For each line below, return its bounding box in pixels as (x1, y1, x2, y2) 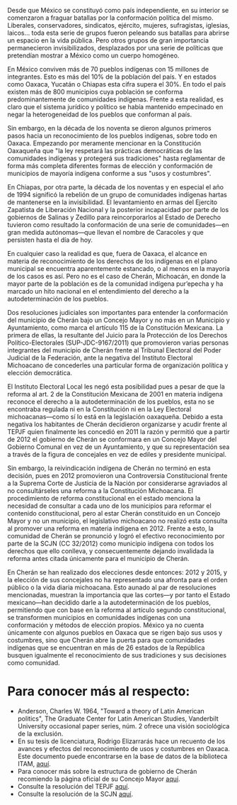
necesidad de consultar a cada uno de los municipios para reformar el (7, 501, 212, 510)
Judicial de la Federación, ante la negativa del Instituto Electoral (7, 354, 193, 362)
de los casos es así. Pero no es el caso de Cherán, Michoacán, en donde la (7, 272, 226, 280)
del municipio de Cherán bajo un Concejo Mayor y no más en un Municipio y (7, 316, 230, 324)
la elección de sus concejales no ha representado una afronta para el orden (7, 576, 228, 584)
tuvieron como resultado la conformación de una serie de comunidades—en (7, 221, 230, 229)
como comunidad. (7, 659, 60, 667)
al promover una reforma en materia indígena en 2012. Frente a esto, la (7, 524, 214, 533)
